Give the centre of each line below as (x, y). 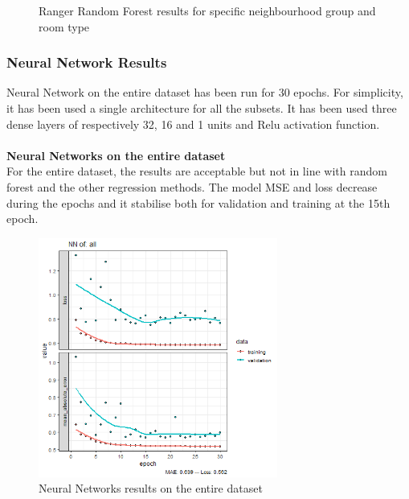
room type (64, 26)
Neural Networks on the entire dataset (116, 155)
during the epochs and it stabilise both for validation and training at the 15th (198, 202)
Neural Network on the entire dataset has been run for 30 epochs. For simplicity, (205, 92)
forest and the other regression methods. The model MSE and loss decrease (192, 186)
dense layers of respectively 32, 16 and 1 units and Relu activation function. (193, 124)
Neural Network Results (87, 62)
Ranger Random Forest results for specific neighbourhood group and (207, 10)
